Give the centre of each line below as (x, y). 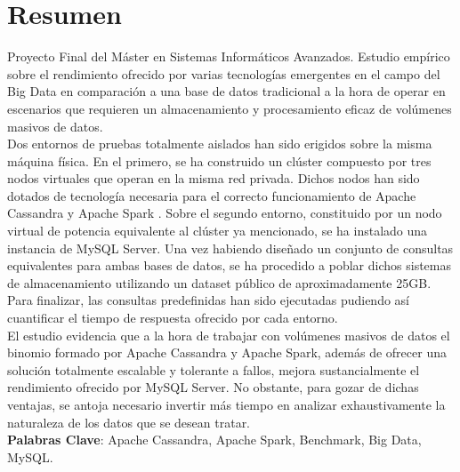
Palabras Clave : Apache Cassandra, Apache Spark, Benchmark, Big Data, (214, 440)
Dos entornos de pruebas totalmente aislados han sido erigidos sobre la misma (220, 144)
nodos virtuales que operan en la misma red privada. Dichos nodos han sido (214, 178)
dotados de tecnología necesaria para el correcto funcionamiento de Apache (212, 195)
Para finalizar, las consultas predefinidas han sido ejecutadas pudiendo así (209, 300)
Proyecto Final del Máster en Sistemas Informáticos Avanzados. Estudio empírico (229, 56)
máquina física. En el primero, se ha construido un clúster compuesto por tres (219, 160)
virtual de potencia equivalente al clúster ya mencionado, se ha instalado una (218, 231)
